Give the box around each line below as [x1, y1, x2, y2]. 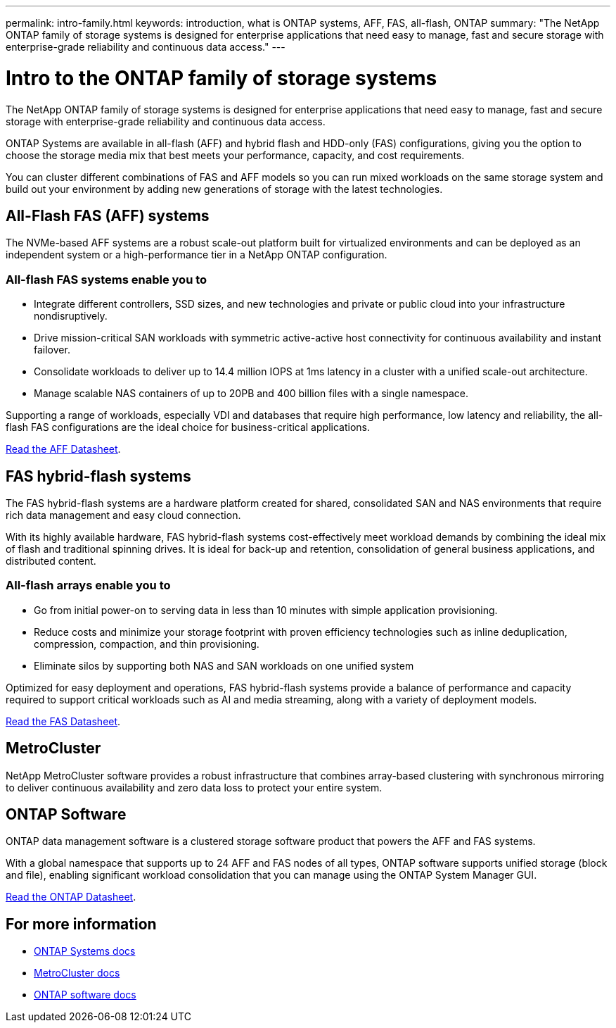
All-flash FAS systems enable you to [6, 272, 207, 287]
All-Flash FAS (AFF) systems [6, 206, 210, 225]
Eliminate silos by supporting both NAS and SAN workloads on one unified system [34, 659, 414, 672]
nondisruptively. [34, 310, 108, 322]
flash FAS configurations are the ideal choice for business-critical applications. [6, 421, 370, 434]
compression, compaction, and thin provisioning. [34, 637, 259, 650]
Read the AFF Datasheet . [6, 443, 121, 456]
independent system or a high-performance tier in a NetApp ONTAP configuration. [6, 249, 387, 261]
